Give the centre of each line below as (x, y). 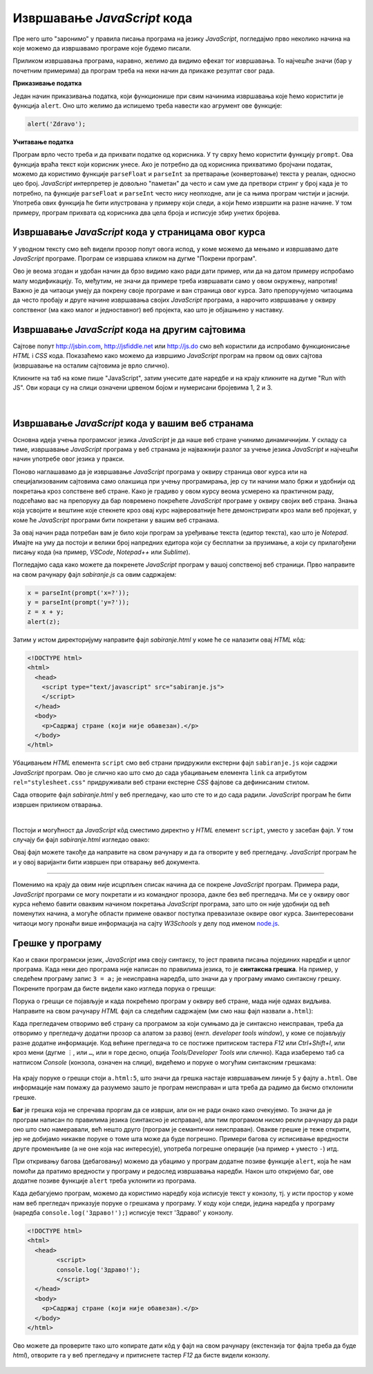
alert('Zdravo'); (57, 124)
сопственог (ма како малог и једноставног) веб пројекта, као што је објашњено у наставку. (149, 309)
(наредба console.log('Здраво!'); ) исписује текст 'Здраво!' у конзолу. (123, 1213)
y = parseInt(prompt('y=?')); (78, 602)
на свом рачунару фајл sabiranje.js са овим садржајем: (95, 574)
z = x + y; (46, 612)
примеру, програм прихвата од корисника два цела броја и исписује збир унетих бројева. (147, 212)
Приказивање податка (47, 84)
